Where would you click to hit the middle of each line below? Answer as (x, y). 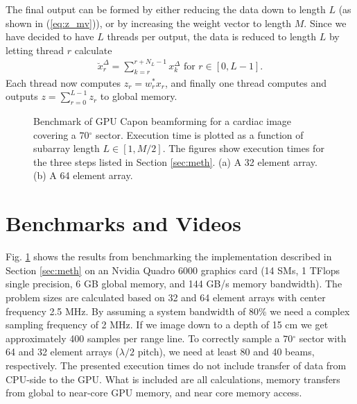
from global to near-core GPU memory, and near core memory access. (154, 393)
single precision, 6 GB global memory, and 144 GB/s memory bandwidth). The (174, 284)
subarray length (67, 148)
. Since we (325, 23)
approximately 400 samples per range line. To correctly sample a (143, 338)
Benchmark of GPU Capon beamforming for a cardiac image (163, 121)
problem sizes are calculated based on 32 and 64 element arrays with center (166, 297)
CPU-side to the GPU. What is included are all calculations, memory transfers (173, 379)
